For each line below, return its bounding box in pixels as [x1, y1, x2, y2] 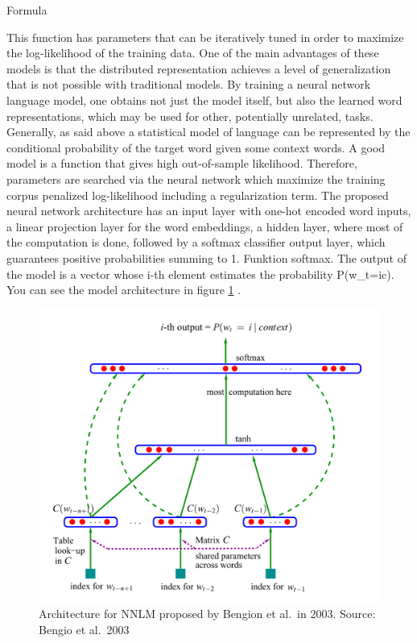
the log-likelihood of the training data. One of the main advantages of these [6, 44, 379, 61]
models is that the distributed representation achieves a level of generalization [6, 60, 391, 77]
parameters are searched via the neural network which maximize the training [6, 170, 386, 187]
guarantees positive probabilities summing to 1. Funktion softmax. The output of [6, 249, 407, 266]
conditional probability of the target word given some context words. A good [6, 139, 386, 156]
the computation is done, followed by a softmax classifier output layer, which [6, 234, 386, 251]
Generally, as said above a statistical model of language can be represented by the [6, 123, 411, 140]
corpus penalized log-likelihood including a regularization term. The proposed [6, 186, 389, 203]
